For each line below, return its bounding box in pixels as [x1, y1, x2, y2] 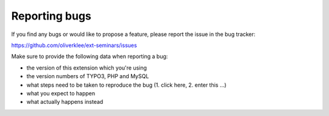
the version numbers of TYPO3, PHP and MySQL [26, 73, 149, 80]
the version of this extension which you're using [26, 64, 147, 71]
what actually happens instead [26, 98, 104, 106]
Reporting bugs [11, 9, 91, 23]
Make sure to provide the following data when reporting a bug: [11, 53, 168, 60]
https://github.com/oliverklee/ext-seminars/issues [11, 42, 137, 49]
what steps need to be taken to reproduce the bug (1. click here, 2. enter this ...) [26, 81, 227, 89]
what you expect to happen [26, 89, 96, 97]
